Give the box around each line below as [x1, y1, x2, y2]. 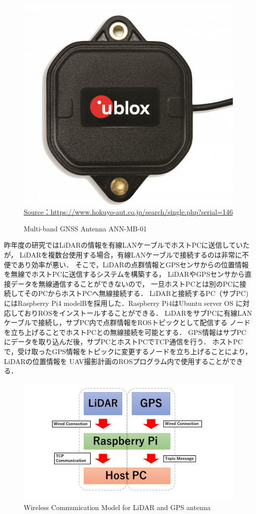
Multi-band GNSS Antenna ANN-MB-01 [24, 223, 147, 233]
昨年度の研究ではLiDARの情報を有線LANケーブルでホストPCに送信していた [4, 240, 250, 250]
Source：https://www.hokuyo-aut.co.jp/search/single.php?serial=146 [24, 207, 233, 217]
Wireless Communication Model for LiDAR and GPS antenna [24, 502, 211, 512]
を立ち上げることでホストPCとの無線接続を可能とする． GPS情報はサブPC [4, 327, 247, 337]
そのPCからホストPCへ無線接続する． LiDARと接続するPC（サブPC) [24, 288, 249, 298]
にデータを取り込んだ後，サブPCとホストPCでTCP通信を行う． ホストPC [4, 336, 243, 347]
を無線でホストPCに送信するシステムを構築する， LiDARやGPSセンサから [4, 269, 245, 279]
